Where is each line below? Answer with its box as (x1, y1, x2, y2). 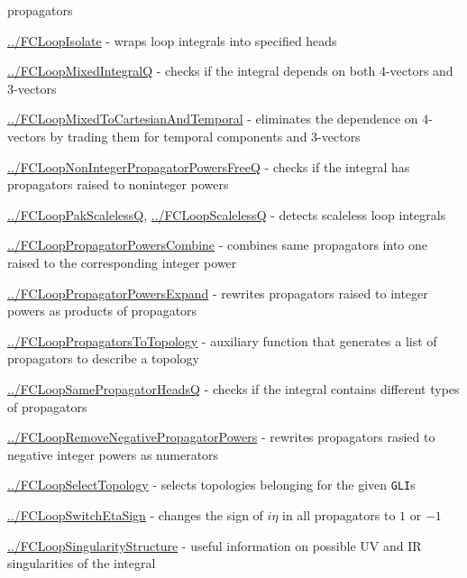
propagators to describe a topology (7, 349, 200, 368)
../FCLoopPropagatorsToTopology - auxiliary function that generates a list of (7, 331, 437, 350)
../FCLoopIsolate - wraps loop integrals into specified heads (7, 31, 337, 50)
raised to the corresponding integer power (7, 252, 237, 271)
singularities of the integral (7, 554, 156, 573)
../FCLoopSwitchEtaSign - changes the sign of (7, 505, 263, 524)
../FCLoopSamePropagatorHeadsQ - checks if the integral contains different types (7, 379, 460, 398)
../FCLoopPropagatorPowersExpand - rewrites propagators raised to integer (7, 283, 428, 302)
